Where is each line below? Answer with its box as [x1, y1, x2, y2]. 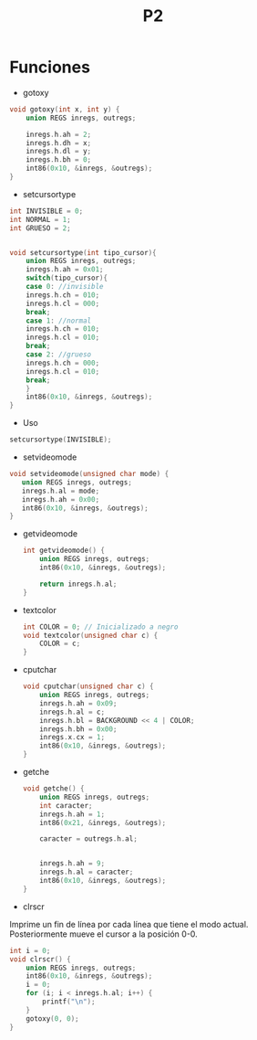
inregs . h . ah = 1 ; [39, 810, 106, 819]
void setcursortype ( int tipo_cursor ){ [9, 248, 157, 257]
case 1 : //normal [26, 316, 92, 325]
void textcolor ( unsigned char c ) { [22, 631, 159, 640]
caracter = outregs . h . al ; [39, 834, 139, 844]
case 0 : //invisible [26, 282, 104, 292]
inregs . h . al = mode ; [21, 486, 100, 495]
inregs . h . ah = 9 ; [39, 859, 106, 868]
